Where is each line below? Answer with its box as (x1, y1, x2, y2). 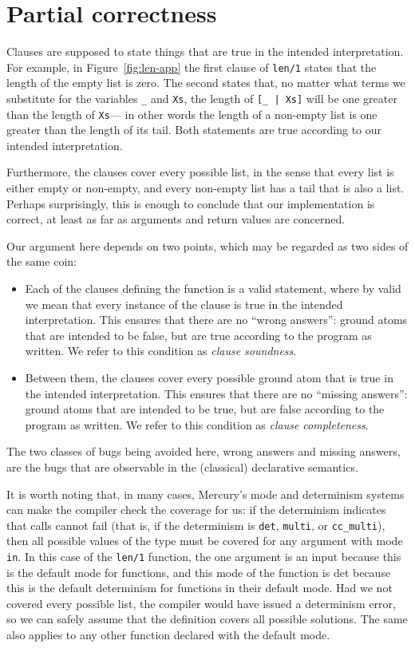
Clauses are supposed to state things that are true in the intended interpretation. (6, 43, 404, 60)
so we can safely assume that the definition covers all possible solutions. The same (6, 610, 408, 627)
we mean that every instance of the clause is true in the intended (25, 295, 343, 312)
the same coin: (6, 253, 77, 270)
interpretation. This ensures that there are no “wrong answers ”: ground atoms (25, 311, 408, 328)
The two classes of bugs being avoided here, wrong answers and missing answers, (6, 443, 401, 460)
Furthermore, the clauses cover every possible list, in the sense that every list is (6, 164, 394, 180)
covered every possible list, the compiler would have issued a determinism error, (6, 595, 396, 611)
